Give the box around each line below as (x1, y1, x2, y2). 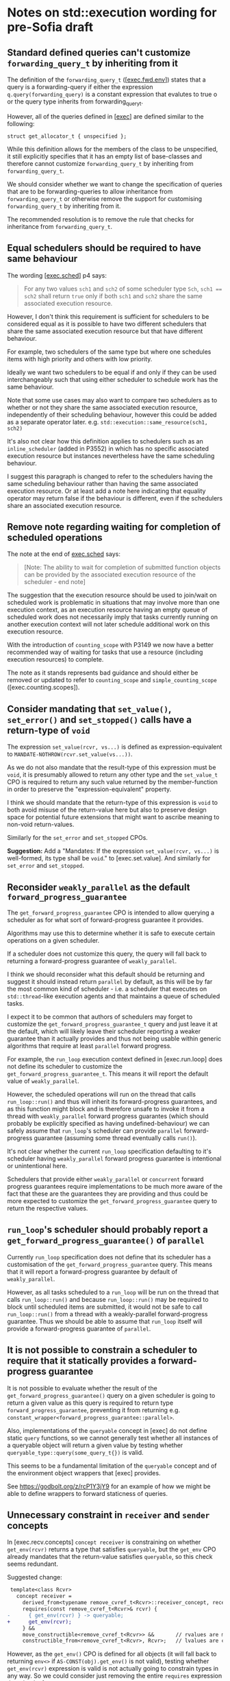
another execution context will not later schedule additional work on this (7, 620, 210, 629)
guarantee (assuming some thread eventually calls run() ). (34, 1134, 197, 1142)
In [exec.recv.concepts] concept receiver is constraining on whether (7, 1538, 201, 1547)
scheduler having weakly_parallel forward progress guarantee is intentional (7, 1154, 222, 1163)
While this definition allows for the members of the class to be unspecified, (7, 145, 218, 153)
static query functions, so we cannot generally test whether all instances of (7, 1434, 218, 1442)
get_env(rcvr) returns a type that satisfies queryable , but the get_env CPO (7, 1545, 216, 1553)
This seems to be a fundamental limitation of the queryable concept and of (7, 1462, 217, 1470)
